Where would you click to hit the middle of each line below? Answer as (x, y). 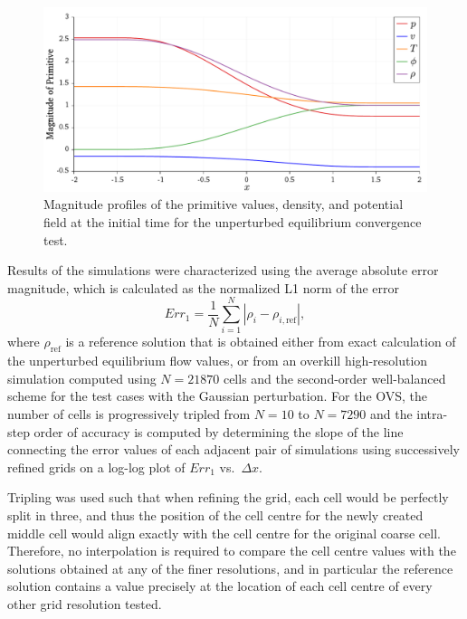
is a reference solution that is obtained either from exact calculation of (261, 342)
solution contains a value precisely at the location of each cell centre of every (220, 586)
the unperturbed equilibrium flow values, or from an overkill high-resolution (218, 361)
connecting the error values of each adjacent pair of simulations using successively (233, 449)
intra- (432, 413)
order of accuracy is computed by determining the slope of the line (219, 431)
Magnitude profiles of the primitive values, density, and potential (224, 204)
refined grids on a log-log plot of (96, 467)
